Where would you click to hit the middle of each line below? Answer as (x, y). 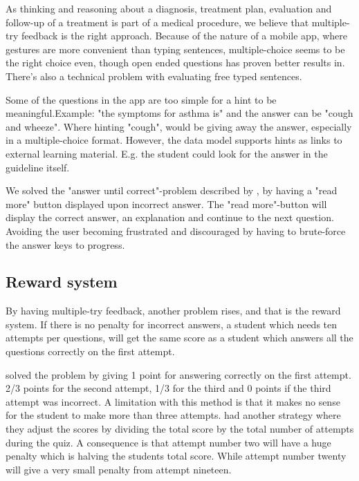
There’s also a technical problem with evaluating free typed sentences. (154, 76)
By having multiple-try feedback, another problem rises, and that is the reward (173, 311)
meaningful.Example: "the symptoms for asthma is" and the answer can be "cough (179, 113)
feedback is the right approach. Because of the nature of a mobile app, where (184, 36)
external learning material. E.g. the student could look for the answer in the (167, 153)
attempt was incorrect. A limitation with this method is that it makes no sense (173, 401)
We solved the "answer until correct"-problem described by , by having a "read (172, 190)
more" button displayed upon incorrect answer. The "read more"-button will (166, 204)
